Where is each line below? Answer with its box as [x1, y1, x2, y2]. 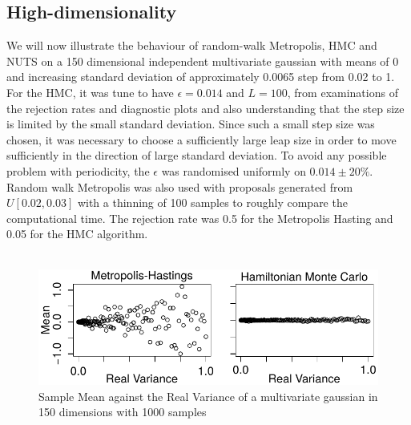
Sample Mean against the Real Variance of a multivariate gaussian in [38, 387, 378, 404]
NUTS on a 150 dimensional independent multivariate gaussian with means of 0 [6, 52, 399, 69]
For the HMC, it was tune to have [6, 83, 174, 100]
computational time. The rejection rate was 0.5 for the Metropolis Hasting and [6, 209, 393, 226]
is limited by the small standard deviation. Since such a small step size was [6, 115, 375, 132]
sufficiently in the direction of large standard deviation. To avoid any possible [6, 147, 387, 164]
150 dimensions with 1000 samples [38, 403, 207, 420]
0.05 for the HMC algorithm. [6, 225, 148, 242]
